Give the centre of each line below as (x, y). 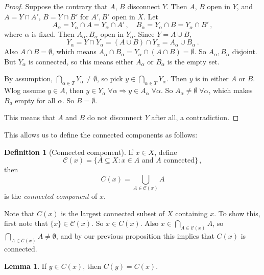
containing (191, 213)
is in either (212, 78)
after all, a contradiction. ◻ (195, 117)
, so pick (110, 78)
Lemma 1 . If (26, 266)
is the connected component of (51, 196)
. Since (144, 33)
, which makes (231, 90)
